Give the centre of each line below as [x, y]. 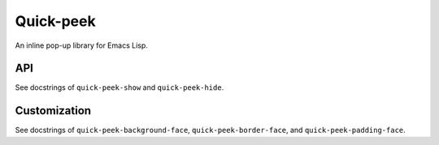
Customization [53, 111]
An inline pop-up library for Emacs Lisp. [81, 45]
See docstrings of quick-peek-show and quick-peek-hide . [120, 87]
